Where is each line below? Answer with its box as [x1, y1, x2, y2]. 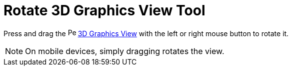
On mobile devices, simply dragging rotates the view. [25, 46, 224, 56]
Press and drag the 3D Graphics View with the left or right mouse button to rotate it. [3, 29, 289, 38]
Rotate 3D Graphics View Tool [3, 2, 205, 19]
